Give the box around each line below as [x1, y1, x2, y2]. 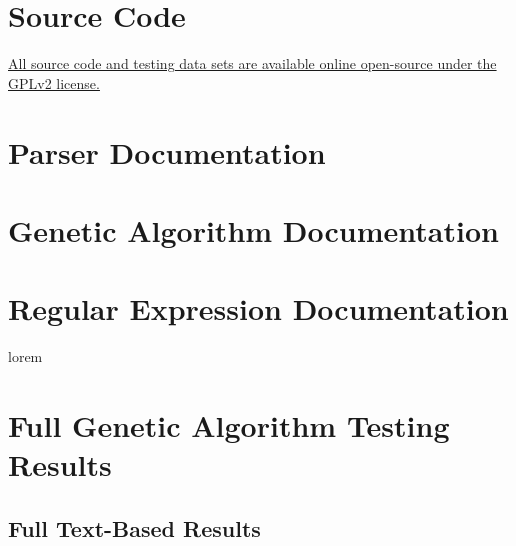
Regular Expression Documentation [8, 288, 509, 329]
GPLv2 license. [8, 72, 100, 93]
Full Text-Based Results [8, 512, 261, 543]
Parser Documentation [8, 131, 326, 172]
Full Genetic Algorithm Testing [8, 404, 450, 445]
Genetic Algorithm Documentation [8, 209, 499, 250]
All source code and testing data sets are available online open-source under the [8, 53, 497, 74]
